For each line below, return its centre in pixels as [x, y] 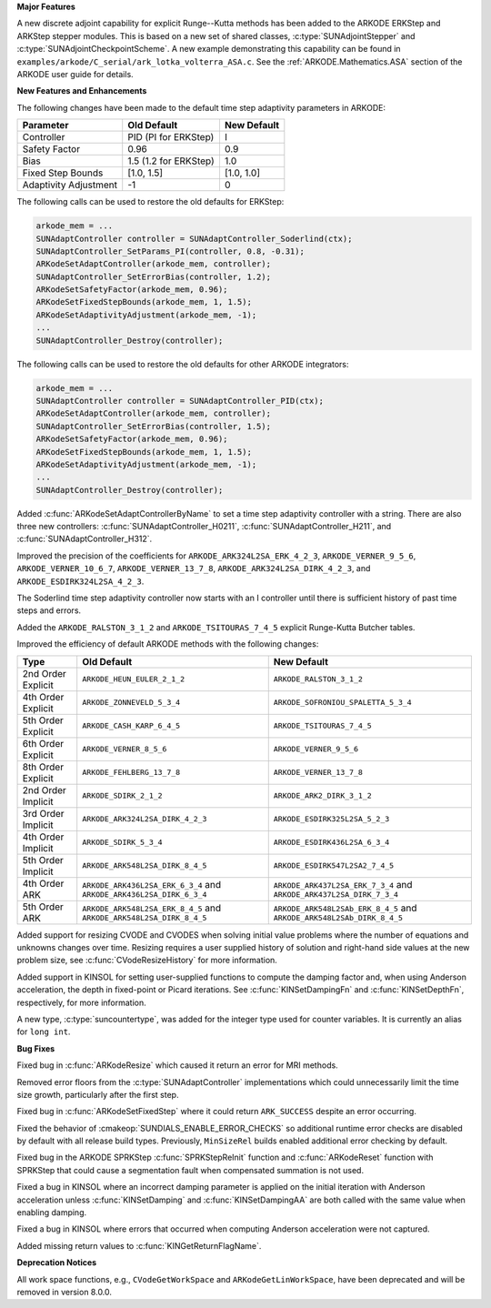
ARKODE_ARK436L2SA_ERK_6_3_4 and [152, 885]
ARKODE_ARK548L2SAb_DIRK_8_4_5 [338, 918]
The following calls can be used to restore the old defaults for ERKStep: [150, 202]
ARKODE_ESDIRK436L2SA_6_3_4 [331, 843]
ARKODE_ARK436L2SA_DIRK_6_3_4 [145, 895]
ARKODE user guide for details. [75, 74]
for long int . [44, 1031]
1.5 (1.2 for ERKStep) [171, 161]
